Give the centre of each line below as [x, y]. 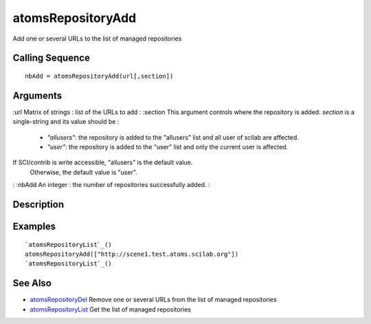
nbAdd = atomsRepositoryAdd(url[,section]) [99, 76]
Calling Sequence [52, 58]
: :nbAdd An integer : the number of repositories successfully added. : [111, 185]
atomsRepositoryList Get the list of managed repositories [111, 309]
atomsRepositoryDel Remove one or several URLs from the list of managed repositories [154, 300]
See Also [32, 283]
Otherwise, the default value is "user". [83, 172]
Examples [34, 227]
